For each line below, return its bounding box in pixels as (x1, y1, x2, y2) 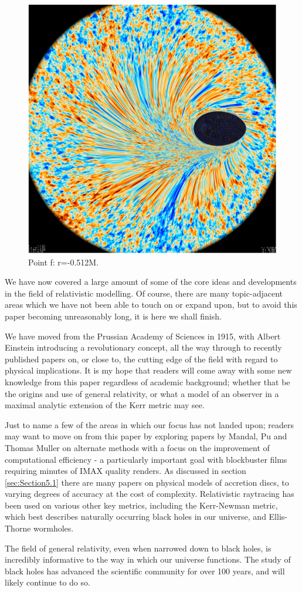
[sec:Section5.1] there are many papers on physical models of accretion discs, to (5, 476, 289, 488)
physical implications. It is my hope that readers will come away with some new (5, 364, 292, 376)
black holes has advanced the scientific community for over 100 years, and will (5, 564, 285, 577)
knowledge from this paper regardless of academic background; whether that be (5, 375, 290, 388)
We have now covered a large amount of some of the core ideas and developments (5, 275, 297, 288)
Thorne (5, 522, 31, 534)
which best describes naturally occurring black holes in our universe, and (5, 510, 266, 523)
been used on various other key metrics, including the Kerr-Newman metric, (5, 499, 278, 511)
